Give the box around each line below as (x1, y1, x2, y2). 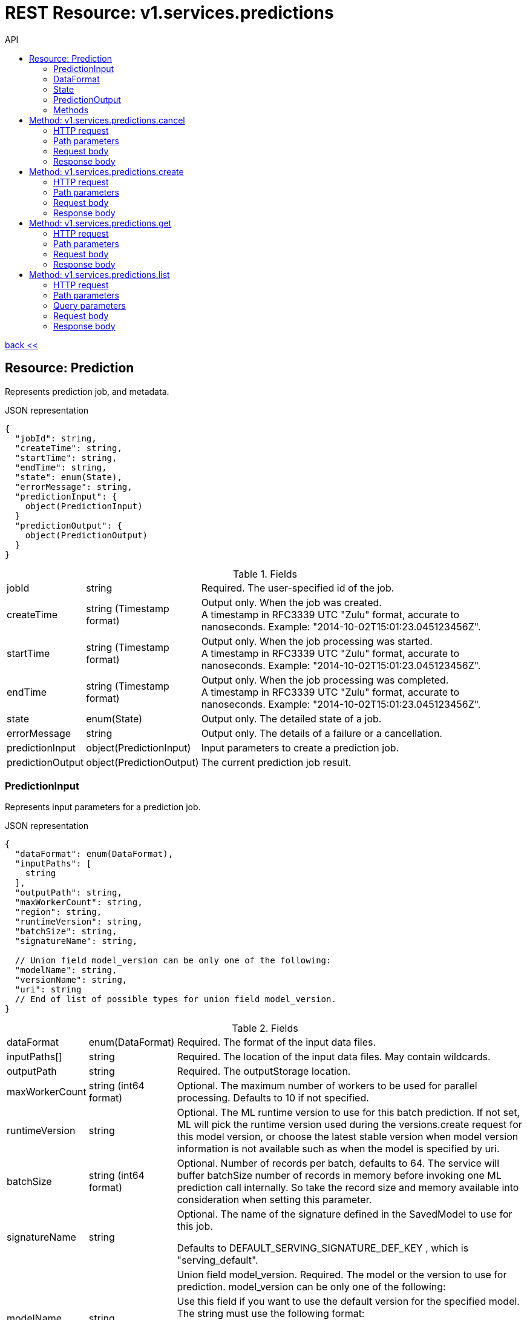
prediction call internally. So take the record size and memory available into (177, 1181, 519, 1194)
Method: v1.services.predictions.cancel (29, 114, 185, 125)
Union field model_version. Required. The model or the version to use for (177, 1269, 507, 1281)
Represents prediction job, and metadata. (5, 386, 169, 397)
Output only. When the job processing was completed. (201, 673, 449, 686)
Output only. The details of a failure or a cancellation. (201, 727, 442, 739)
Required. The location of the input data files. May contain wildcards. (177, 1051, 491, 1063)
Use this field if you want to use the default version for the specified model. (177, 1295, 520, 1308)
